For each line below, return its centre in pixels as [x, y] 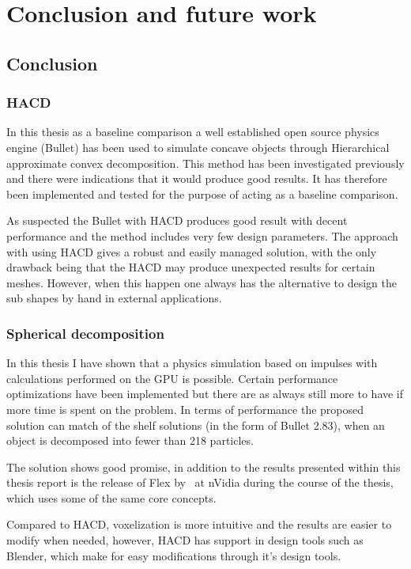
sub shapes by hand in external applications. [114, 298]
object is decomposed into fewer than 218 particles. [130, 440]
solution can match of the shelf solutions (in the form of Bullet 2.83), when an [196, 425]
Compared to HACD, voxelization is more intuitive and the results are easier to [199, 524]
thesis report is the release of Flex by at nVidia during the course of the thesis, [200, 482]
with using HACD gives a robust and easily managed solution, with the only [192, 251]
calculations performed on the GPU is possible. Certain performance [172, 378]
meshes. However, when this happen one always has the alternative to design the [202, 282]
